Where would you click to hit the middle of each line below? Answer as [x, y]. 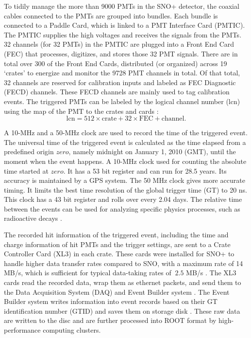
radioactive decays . [33, 218]
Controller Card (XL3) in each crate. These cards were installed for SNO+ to [119, 254]
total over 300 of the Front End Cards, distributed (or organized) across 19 [116, 63]
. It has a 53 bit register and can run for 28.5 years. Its [145, 170]
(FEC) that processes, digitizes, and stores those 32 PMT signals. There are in [121, 53]
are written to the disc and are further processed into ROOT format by [110, 320]
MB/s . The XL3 [211, 273]
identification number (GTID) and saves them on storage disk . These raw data [122, 311]
